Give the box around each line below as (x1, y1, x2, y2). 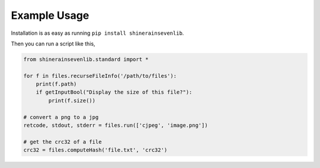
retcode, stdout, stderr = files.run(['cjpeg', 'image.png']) (23, 122, 208, 129)
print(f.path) (36, 81, 77, 88)
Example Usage (11, 9, 89, 22)
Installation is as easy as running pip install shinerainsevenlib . (11, 29, 184, 37)
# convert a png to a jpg (23, 114, 99, 120)
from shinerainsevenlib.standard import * (23, 56, 149, 62)
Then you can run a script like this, (11, 40, 95, 47)
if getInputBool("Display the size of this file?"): (36, 89, 193, 95)
